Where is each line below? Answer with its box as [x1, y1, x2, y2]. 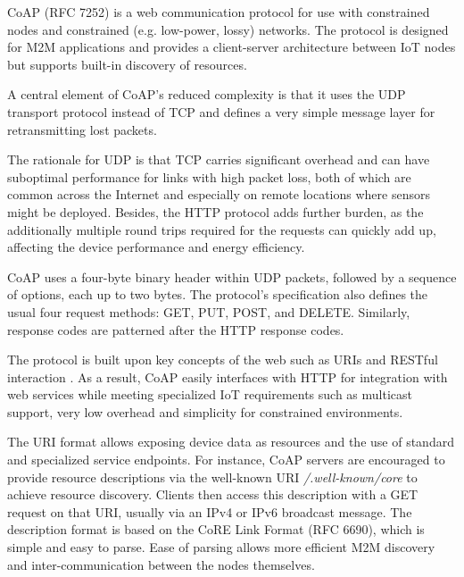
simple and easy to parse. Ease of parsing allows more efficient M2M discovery [7, 538, 435, 556]
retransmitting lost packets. [7, 120, 157, 138]
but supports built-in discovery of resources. [7, 54, 247, 73]
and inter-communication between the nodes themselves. [7, 555, 315, 573]
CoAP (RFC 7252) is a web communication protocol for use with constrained [7, 3, 430, 21]
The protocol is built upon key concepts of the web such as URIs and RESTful [7, 350, 438, 369]
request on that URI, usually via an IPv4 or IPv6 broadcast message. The [7, 502, 412, 521]
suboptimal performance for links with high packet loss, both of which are [7, 167, 411, 186]
